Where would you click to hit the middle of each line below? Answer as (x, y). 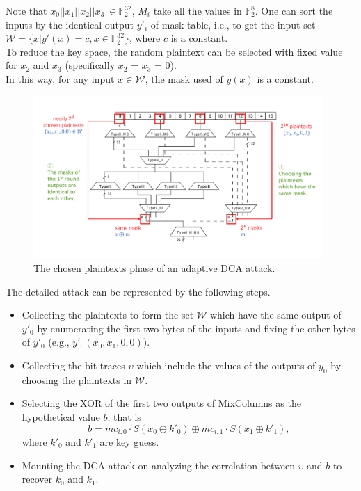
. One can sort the (294, 10)
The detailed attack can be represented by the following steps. (138, 291)
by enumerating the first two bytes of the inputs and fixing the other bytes (196, 328)
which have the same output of (275, 315)
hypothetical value (61, 416)
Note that (26, 10)
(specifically (90, 65)
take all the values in (198, 10)
